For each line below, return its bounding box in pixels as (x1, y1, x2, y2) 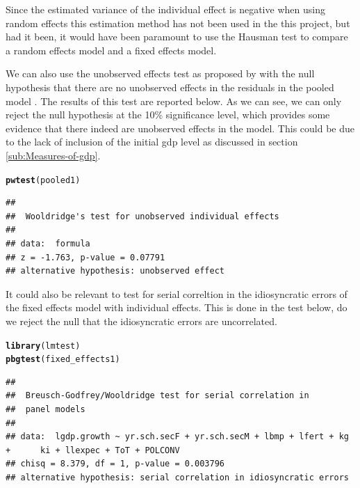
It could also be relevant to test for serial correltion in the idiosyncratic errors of (6, 286, 347, 301)
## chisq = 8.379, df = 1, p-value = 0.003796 (6, 459, 224, 469)
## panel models (6, 404, 85, 415)
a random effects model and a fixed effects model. (6, 42, 217, 57)
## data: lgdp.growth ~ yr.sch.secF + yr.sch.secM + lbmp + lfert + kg (6, 432, 349, 442)
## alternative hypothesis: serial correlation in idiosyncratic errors (6, 473, 349, 482)
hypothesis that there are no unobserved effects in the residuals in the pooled (6, 79, 334, 94)
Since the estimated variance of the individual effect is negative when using (6, 2, 325, 16)
